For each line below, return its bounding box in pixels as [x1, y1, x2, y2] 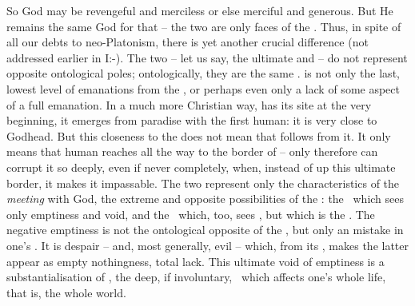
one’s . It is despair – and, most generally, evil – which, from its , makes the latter [6, 236, 409, 253]
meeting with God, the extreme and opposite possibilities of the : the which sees [6, 190, 405, 207]
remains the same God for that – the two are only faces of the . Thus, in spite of [6, 18, 401, 34]
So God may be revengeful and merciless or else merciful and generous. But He [6, 2, 393, 18]
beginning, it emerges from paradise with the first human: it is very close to [6, 112, 377, 129]
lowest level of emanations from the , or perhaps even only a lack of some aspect [6, 80, 400, 97]
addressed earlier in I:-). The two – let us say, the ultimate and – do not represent [6, 49, 408, 66]
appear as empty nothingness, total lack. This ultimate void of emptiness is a [6, 252, 385, 269]
